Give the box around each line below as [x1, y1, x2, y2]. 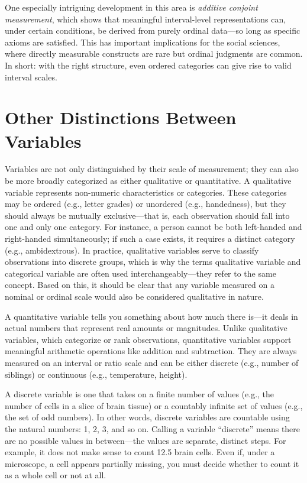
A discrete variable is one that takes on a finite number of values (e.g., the [5, 388, 274, 400]
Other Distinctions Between [5, 105, 237, 129]
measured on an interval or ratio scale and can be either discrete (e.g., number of [5, 356, 299, 368]
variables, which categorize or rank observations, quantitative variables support [5, 333, 292, 345]
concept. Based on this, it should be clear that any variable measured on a [5, 278, 274, 291]
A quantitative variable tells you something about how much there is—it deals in [5, 310, 298, 322]
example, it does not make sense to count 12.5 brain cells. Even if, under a [5, 446, 275, 458]
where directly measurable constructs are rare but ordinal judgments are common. [5, 47, 303, 60]
